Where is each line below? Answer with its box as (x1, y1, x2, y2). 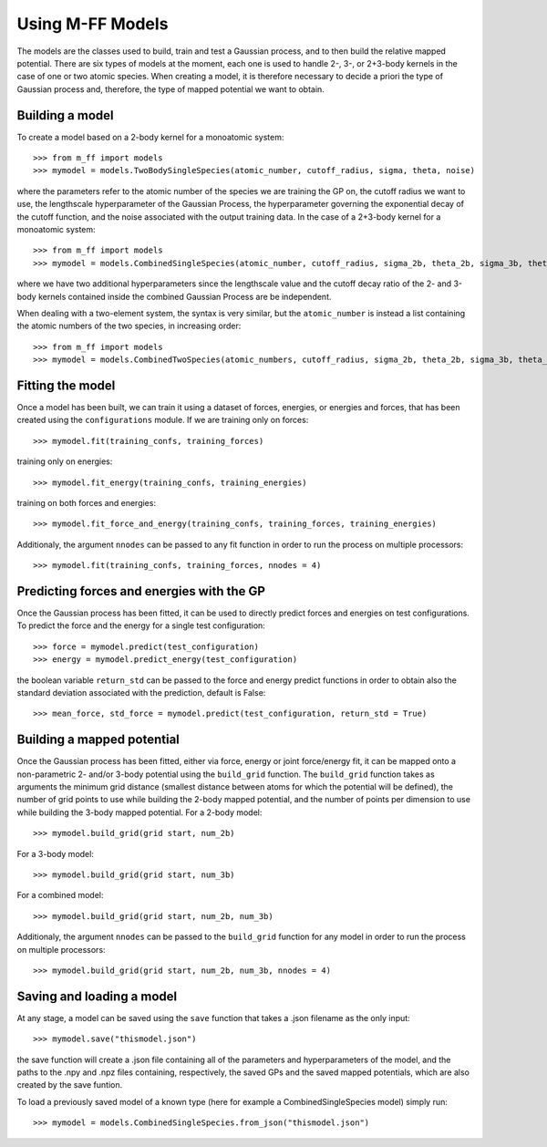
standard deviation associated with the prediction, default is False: (16, 687, 266, 697)
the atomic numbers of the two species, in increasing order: (16, 320, 242, 332)
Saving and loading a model (16, 988, 178, 1004)
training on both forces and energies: (16, 497, 157, 508)
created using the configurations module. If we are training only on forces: (16, 415, 309, 426)
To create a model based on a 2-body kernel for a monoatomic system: (16, 131, 284, 142)
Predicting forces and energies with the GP (16, 584, 266, 599)
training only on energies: (16, 456, 113, 467)
